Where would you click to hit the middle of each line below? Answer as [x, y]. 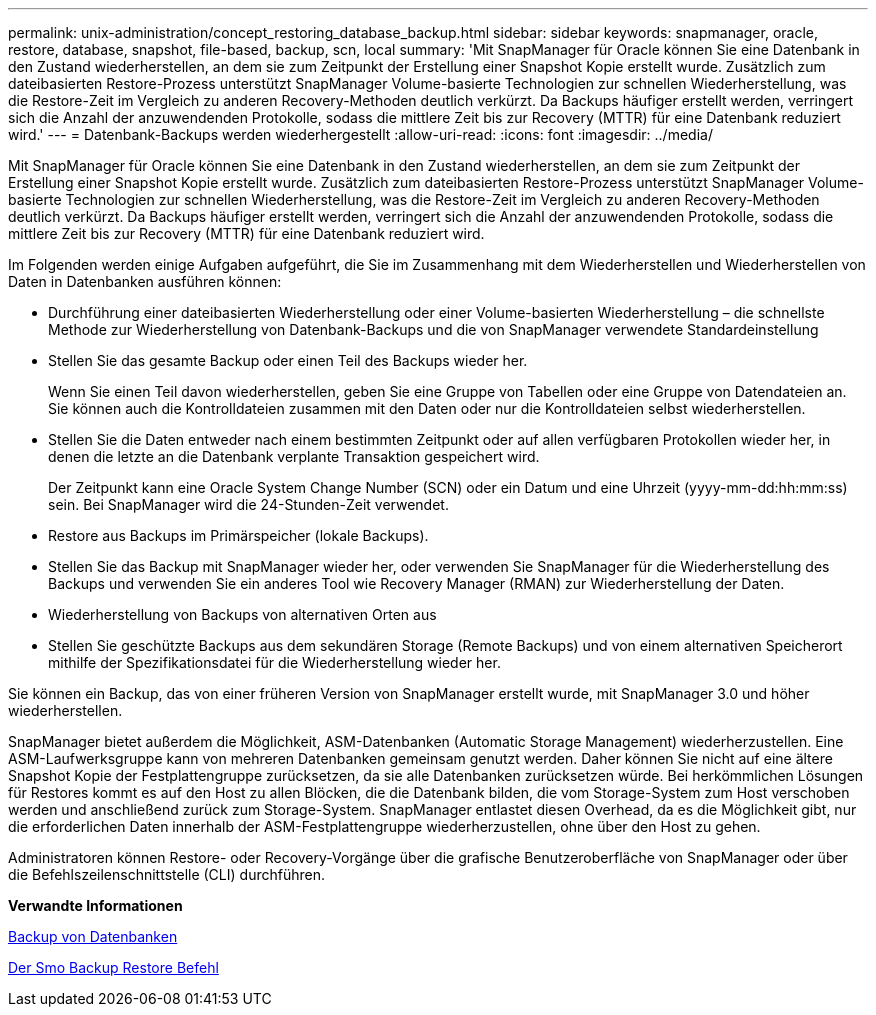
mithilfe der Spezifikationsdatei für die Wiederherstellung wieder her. [274, 662]
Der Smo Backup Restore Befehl [113, 967]
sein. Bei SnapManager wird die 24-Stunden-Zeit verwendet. [248, 504]
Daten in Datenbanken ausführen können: [145, 281]
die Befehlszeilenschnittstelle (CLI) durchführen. [166, 874]
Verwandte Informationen [95, 905]
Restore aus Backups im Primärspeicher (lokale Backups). [238, 535]
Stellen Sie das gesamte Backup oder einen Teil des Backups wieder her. [288, 360]
